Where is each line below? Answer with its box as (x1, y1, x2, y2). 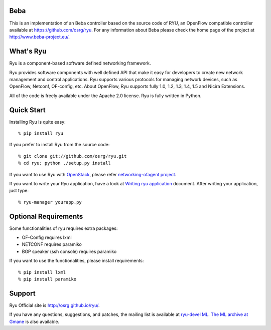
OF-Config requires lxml (22, 234, 72, 240)
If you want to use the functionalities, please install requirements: (9, 258, 144, 264)
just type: (9, 188, 29, 194)
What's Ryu (9, 47, 47, 56)
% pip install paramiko (18, 276, 77, 282)
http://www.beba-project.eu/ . (9, 34, 70, 40)
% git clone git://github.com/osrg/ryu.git (18, 153, 127, 159)
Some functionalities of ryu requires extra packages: (9, 225, 118, 231)
